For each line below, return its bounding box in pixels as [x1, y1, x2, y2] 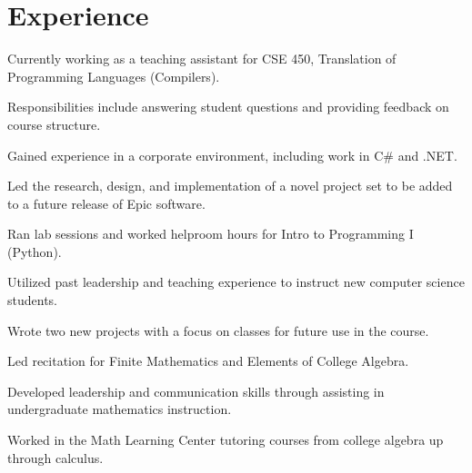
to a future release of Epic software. [7, 193, 206, 212]
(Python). [7, 241, 62, 261]
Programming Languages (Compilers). [7, 66, 220, 85]
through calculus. [7, 448, 104, 467]
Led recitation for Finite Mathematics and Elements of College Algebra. [7, 351, 409, 370]
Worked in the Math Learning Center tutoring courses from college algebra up [7, 430, 444, 449]
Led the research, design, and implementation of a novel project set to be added [7, 176, 453, 195]
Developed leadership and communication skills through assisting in [7, 381, 385, 400]
